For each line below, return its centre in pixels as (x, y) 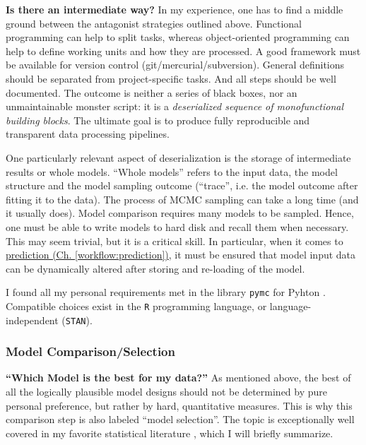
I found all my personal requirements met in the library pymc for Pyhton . (166, 292)
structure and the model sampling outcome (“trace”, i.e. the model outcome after (182, 185)
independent (32, 320)
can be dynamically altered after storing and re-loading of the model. (155, 268)
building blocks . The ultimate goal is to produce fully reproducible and (158, 120)
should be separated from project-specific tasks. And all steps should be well (171, 78)
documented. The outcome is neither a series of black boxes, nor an (152, 92)
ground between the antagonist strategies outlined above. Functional (154, 23)
